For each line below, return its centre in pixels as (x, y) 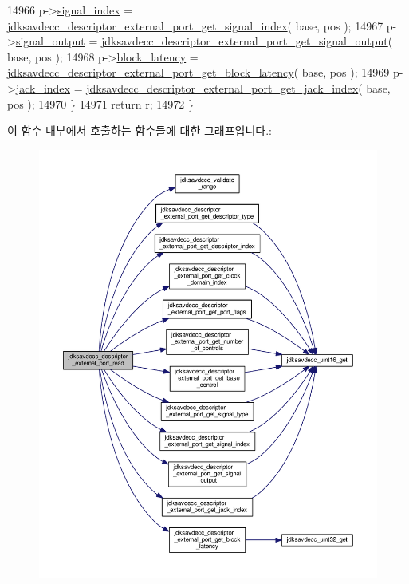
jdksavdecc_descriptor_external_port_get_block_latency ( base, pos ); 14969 (199, 72)
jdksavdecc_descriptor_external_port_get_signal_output (244, 41)
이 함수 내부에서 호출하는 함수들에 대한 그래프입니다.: (140, 130)
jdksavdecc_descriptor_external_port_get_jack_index (222, 87)
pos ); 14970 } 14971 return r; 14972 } (100, 103)
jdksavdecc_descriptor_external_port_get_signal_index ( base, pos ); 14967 (195, 25)
